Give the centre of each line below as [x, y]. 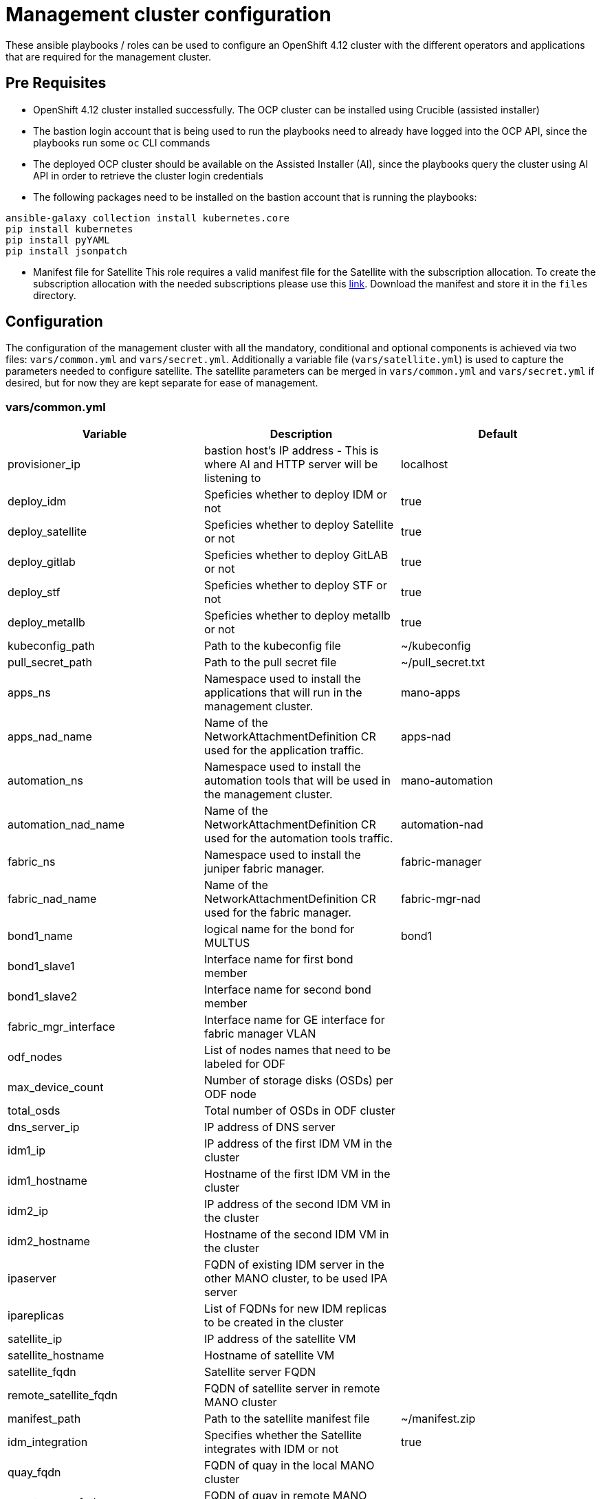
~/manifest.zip [438, 1419]
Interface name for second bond [287, 990]
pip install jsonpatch [67, 251]
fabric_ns [32, 862]
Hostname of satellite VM [269, 1356]
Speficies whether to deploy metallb [297, 616]
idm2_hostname [49, 1241]
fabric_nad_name [52, 899]
